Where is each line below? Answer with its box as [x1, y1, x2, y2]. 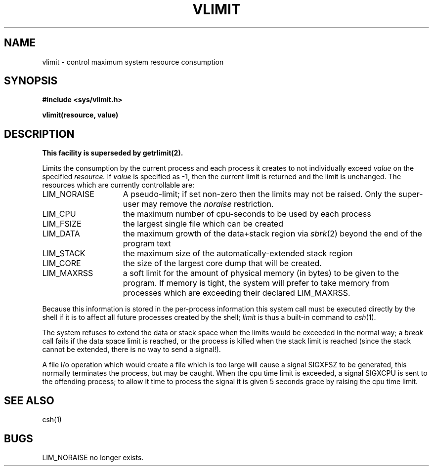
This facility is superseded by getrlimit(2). [42, 149, 183, 157]
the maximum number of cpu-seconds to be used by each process [123, 209, 371, 219]
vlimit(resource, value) [42, 111, 119, 119]
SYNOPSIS [4, 75, 58, 87]
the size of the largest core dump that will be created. [123, 258, 322, 269]
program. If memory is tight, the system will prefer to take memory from [123, 278, 390, 288]
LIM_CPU [42, 209, 76, 219]
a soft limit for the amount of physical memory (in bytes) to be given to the [123, 268, 399, 278]
